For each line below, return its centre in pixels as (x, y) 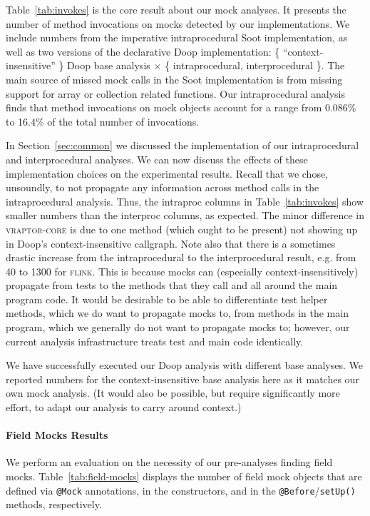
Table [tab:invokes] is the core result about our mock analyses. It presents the (176, 9)
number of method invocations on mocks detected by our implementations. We (178, 23)
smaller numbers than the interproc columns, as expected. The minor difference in (185, 215)
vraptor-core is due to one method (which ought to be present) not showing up (182, 229)
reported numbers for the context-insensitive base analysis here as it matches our (183, 379)
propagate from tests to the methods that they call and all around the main (172, 285)
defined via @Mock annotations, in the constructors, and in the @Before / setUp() (181, 490)
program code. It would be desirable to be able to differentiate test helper (167, 299)
